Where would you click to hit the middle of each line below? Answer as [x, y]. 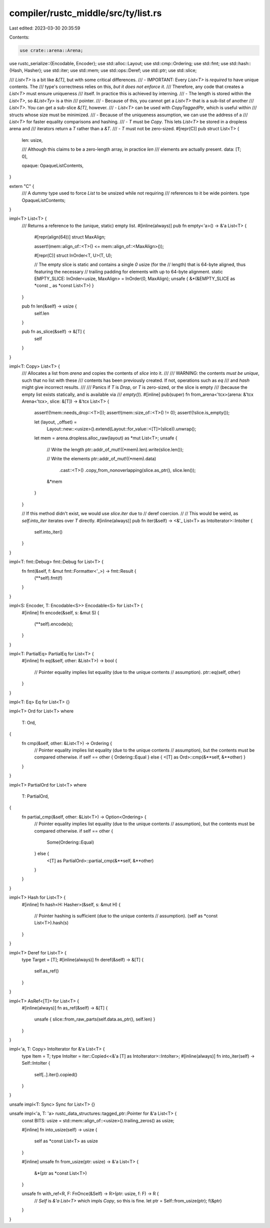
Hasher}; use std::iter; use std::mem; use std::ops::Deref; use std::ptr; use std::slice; [110, 71]
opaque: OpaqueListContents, [53, 165]
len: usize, [32, 140]
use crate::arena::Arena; [51, 50]
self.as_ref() [47, 971]
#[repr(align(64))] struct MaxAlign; [70, 237]
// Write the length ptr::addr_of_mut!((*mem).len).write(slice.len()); [115, 449]
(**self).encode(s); [54, 624]
